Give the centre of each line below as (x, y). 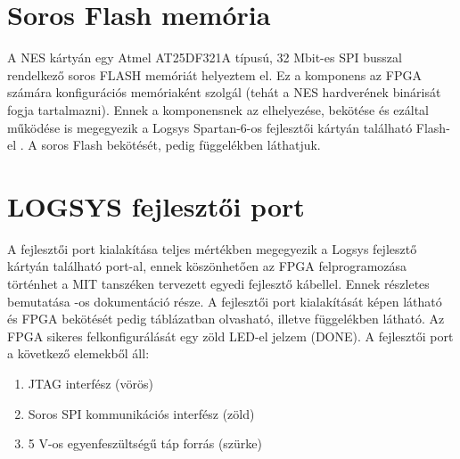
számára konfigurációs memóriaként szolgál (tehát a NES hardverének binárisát (224, 92)
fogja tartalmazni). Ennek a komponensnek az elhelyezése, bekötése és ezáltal (218, 109)
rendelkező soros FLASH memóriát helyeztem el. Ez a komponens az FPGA (214, 74)
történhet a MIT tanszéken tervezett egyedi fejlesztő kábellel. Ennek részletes (218, 283)
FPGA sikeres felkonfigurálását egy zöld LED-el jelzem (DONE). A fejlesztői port (230, 336)
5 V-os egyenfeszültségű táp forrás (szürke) (145, 443)
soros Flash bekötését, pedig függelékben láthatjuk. (181, 145)
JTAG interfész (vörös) (90, 383)
